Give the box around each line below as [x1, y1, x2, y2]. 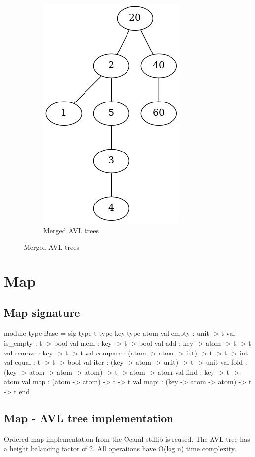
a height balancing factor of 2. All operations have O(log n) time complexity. [4, 443, 236, 454]
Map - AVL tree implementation [4, 410, 173, 425]
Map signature [4, 305, 80, 320]
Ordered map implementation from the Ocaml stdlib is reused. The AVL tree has [4, 433, 250, 444]
